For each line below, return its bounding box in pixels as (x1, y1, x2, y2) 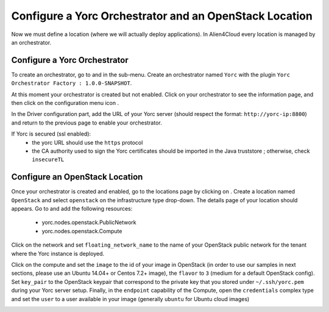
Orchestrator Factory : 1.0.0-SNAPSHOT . (11, 79, 132, 87)
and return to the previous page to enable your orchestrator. (11, 119, 162, 126)
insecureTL (32, 156, 65, 163)
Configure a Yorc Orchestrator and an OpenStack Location (11, 9, 313, 23)
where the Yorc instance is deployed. (11, 250, 105, 257)
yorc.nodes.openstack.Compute (41, 227, 122, 234)
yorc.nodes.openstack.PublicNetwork (41, 219, 136, 226)
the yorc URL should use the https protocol (32, 139, 143, 146)
